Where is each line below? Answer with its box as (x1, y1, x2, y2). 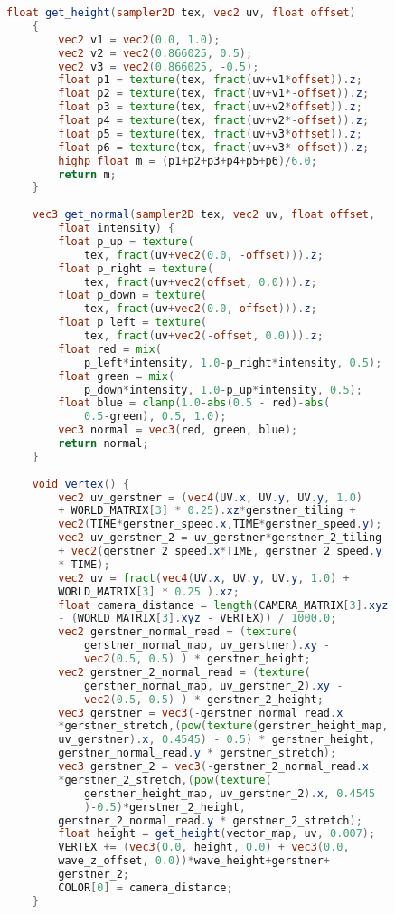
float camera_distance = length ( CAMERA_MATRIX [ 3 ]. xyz (58, 598, 389, 612)
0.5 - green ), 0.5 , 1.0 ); (83, 410, 227, 424)
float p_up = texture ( (58, 234, 194, 248)
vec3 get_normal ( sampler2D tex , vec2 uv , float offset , (32, 208, 376, 222)
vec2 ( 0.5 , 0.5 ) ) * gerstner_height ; (83, 652, 311, 665)
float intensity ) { (58, 222, 175, 234)
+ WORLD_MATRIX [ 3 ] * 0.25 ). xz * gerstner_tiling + (58, 504, 356, 518)
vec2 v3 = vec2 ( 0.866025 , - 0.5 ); (58, 60, 259, 73)
